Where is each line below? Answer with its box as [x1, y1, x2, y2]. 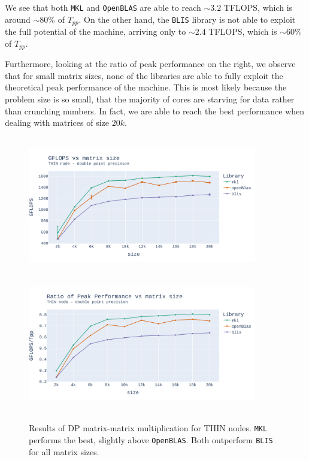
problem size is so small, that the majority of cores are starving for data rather [5, 92, 295, 105]
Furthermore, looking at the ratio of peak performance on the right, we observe [5, 57, 296, 70]
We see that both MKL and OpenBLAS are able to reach [5, 1, 201, 13]
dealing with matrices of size [5, 116, 110, 129]
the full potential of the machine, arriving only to [5, 25, 186, 38]
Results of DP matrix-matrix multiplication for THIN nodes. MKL [29, 422, 268, 434]
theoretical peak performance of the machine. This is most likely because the [5, 81, 287, 93]
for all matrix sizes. [29, 445, 99, 458]
